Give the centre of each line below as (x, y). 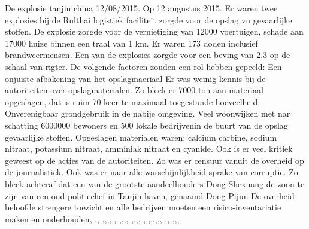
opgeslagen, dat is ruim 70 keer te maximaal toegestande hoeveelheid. (133, 101)
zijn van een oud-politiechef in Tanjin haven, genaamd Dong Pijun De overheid (150, 195)
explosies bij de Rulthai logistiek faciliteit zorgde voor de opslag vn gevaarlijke (149, 19)
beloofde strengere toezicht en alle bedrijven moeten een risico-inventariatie (143, 207)
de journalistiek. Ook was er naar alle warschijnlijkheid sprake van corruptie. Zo (152, 172)
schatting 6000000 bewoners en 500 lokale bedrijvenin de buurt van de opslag (146, 125)
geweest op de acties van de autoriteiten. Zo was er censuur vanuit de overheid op (154, 160)
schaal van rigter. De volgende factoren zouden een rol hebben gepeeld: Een (143, 66)
